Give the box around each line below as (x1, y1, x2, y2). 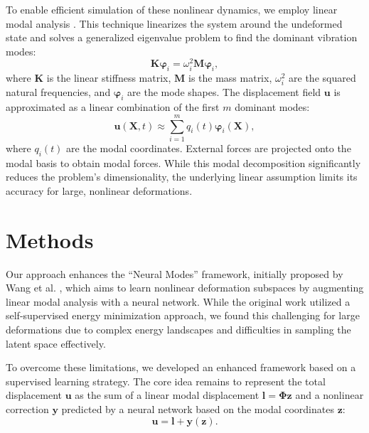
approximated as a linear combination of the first (6, 100, 220, 114)
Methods (6, 225, 94, 254)
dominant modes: (235, 100, 310, 114)
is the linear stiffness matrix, (46, 70, 171, 85)
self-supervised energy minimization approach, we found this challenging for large (6, 308, 360, 323)
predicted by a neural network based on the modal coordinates (61, 401, 334, 416)
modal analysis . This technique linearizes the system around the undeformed (6, 16, 343, 31)
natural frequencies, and (6, 85, 111, 100)
